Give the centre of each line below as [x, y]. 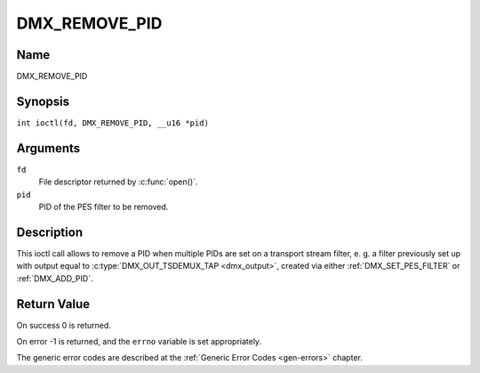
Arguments [48, 148]
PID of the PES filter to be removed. [104, 207]
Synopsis [43, 101]
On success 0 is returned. [64, 325]
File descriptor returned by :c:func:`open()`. [118, 182]
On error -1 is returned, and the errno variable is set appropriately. [139, 342]
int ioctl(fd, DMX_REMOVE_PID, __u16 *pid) [112, 123]
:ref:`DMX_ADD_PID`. [55, 278]
